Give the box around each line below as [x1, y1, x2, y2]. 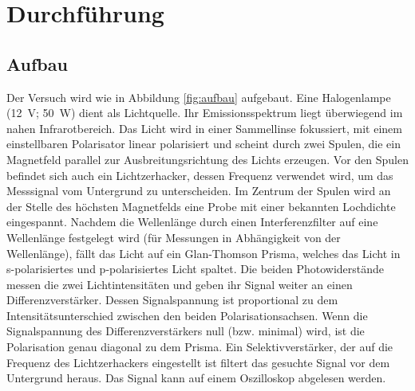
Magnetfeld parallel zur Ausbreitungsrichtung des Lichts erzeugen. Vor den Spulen [6, 151, 409, 167]
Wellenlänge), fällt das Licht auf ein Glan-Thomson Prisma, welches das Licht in [6, 244, 401, 261]
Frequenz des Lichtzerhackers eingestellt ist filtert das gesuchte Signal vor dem [6, 354, 390, 370]
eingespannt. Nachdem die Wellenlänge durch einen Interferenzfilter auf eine [6, 213, 378, 230]
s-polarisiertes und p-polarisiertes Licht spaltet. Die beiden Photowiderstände [6, 260, 385, 277]
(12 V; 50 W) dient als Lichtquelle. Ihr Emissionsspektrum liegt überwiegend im [6, 104, 403, 121]
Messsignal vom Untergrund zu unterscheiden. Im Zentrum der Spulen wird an [6, 182, 391, 199]
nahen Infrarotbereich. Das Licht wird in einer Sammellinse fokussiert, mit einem [6, 119, 402, 136]
